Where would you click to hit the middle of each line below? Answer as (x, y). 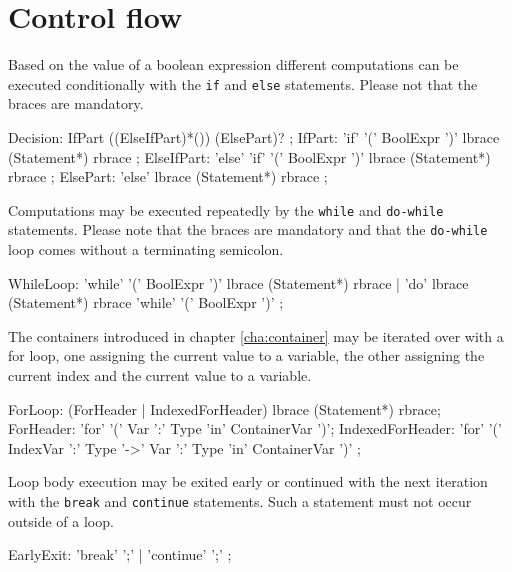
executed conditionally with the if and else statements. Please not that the (243, 83)
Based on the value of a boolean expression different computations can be (233, 64)
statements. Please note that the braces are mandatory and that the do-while (248, 229)
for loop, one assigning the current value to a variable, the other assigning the (246, 355)
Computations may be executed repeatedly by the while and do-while (226, 209)
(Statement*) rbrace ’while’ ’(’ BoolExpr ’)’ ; (146, 302)
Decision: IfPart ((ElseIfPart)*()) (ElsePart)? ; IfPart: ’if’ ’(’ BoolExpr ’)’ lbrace (254, 136)
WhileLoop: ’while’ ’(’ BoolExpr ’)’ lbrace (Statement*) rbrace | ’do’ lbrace (238, 282)
